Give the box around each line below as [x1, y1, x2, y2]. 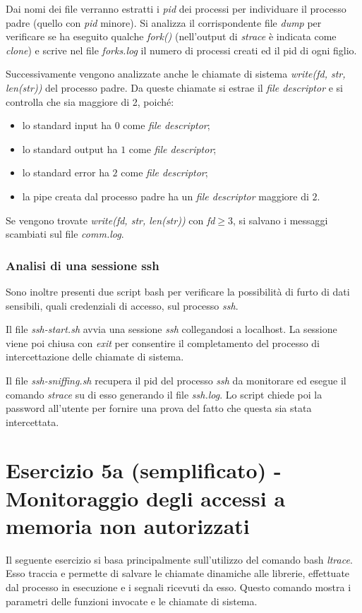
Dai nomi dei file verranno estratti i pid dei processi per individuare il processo [6, 1, 346, 16]
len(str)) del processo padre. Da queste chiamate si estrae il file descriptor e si [6, 80, 344, 95]
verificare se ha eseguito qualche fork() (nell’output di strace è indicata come [6, 29, 337, 44]
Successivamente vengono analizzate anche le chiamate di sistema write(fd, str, [6, 66, 346, 81]
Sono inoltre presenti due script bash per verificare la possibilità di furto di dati [6, 284, 350, 298]
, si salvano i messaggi [233, 212, 328, 227]
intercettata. [6, 414, 59, 429]
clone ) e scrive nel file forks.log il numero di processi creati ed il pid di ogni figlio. [6, 42, 357, 57]
